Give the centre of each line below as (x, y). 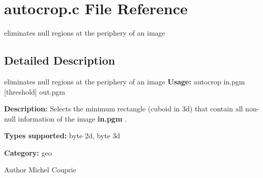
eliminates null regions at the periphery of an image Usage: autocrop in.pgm (125, 81)
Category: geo (28, 152)
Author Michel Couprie (40, 170)
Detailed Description (60, 60)
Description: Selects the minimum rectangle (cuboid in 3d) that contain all (124, 109)
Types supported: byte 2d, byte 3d (62, 136)
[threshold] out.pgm (35, 91)
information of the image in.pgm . (72, 118)
